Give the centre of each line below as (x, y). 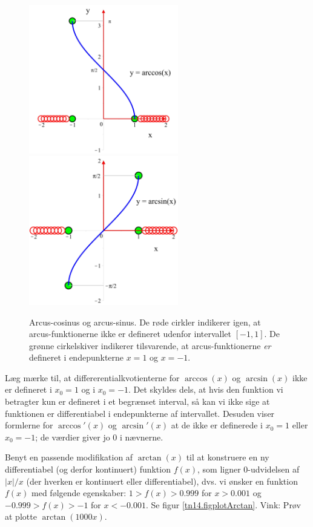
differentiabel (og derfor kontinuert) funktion (88, 469)
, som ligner (219, 469)
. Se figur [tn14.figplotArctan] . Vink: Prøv (223, 504)
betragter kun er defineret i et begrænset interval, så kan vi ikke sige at (137, 401)
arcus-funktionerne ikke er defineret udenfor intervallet (130, 334)
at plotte (21, 516)
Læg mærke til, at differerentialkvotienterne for (92, 377)
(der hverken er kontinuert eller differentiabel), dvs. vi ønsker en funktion (162, 481)
